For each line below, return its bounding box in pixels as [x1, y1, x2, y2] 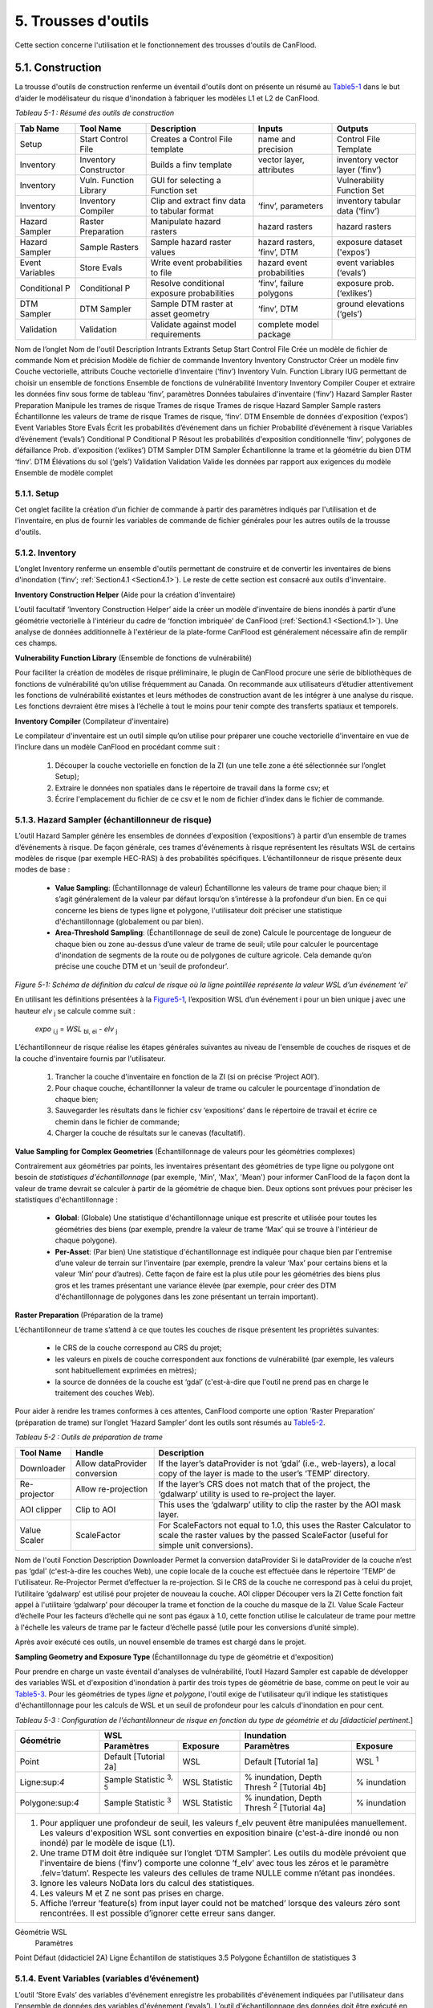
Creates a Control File [150, 133, 233, 145]
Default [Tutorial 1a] [244, 1756, 318, 1767]
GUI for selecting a [150, 174, 221, 186]
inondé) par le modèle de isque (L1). [39, 1837, 176, 1848]
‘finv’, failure [257, 277, 304, 288]
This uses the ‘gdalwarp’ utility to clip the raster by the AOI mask [158, 1499, 401, 1510]
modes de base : [14, 864, 71, 875]
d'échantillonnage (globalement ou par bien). [55, 916, 204, 926]
